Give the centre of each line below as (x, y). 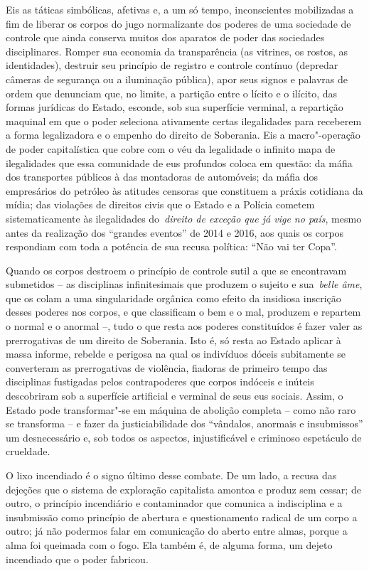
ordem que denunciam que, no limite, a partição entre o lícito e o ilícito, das (172, 93)
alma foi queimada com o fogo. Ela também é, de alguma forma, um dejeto (169, 544)
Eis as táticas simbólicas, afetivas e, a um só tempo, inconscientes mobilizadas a (180, 9)
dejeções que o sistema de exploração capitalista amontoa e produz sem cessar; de (183, 489)
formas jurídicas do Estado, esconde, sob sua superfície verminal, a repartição (175, 107)
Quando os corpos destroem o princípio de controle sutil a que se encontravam (176, 270)
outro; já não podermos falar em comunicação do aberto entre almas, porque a (177, 531)
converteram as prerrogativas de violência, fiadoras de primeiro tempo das (167, 367)
